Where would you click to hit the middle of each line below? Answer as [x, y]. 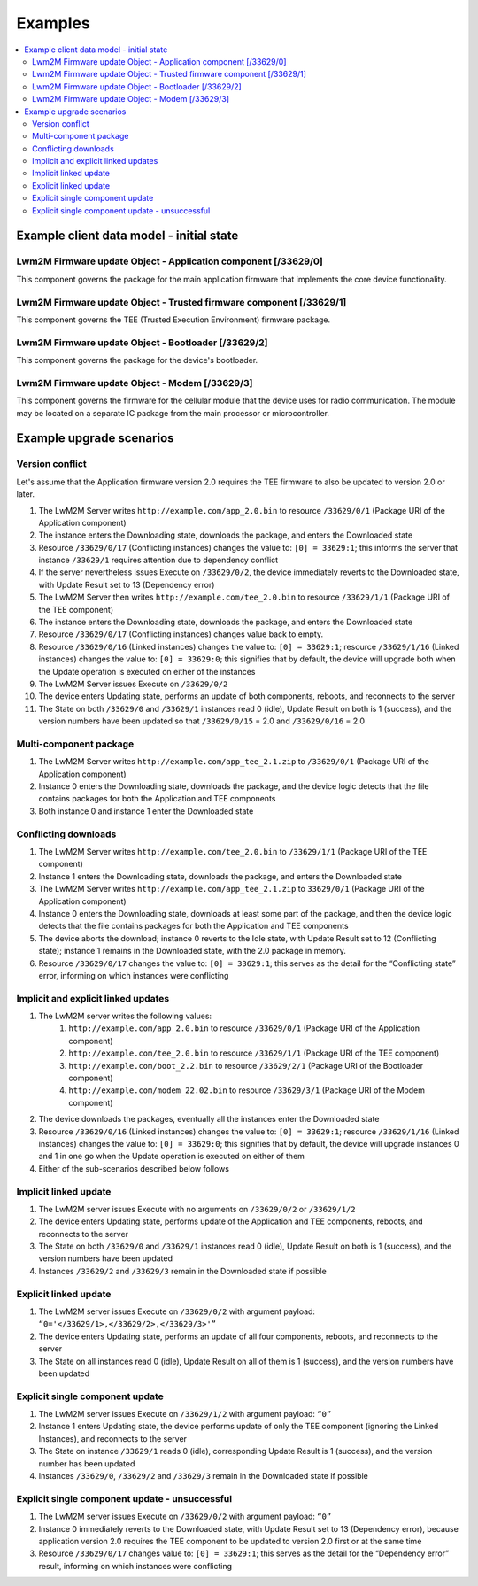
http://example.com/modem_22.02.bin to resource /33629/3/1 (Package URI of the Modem [247, 1090]
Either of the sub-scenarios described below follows [134, 1168]
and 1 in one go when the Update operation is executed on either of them [172, 1157]
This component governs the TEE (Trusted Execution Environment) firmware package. [173, 320]
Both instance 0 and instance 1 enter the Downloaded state [146, 811]
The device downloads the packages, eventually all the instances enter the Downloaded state [209, 1119]
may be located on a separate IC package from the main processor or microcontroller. [173, 413]
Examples [53, 23]
